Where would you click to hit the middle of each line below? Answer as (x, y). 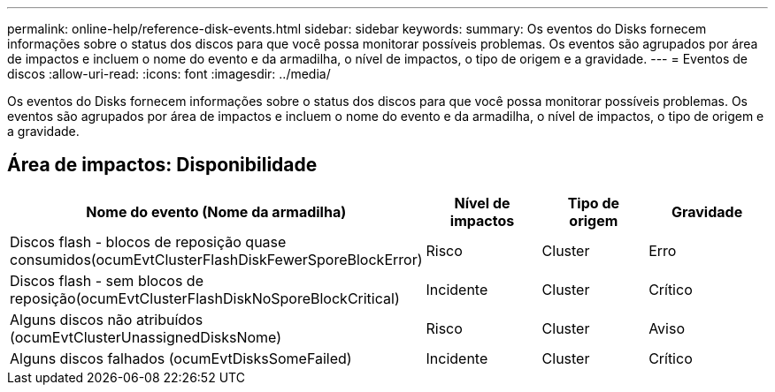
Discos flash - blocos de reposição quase (148, 241)
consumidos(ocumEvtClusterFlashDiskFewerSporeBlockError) (216, 259)
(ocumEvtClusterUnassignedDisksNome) (146, 337)
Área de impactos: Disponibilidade (162, 165)
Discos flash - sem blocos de (107, 280)
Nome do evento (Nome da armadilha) (216, 211)
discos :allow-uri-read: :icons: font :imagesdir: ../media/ (169, 74)
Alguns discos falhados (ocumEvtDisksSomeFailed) (181, 358)
